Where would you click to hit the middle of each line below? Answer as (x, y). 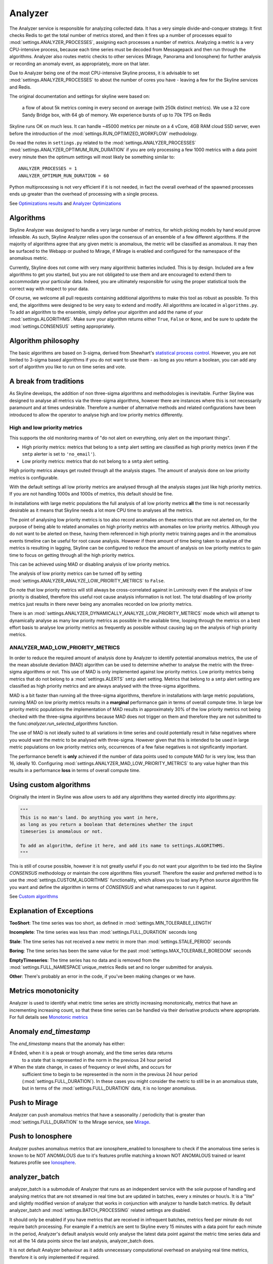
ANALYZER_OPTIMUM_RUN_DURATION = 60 (64, 175)
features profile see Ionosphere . (43, 1162)
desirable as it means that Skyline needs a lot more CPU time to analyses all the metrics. (101, 510)
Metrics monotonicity (44, 991)
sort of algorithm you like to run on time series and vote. (68, 367)
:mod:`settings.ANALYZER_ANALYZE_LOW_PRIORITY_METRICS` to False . (87, 580)
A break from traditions (47, 381)
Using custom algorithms (50, 785)
